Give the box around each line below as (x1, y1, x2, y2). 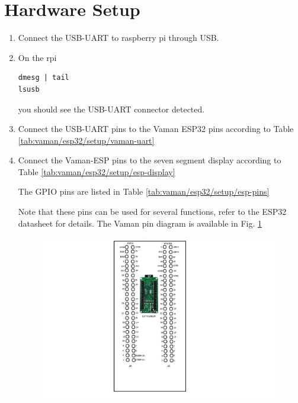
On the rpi (18, 51, 57, 63)
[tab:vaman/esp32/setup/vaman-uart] (18, 134, 155, 146)
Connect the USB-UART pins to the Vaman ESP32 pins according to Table (18, 122, 294, 135)
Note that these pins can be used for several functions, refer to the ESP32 (18, 205, 287, 218)
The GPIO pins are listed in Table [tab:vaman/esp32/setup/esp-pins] (18, 185, 270, 198)
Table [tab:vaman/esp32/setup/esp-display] (18, 165, 175, 178)
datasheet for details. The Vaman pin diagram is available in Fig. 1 (18, 217, 262, 229)
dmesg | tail (18, 73, 69, 82)
